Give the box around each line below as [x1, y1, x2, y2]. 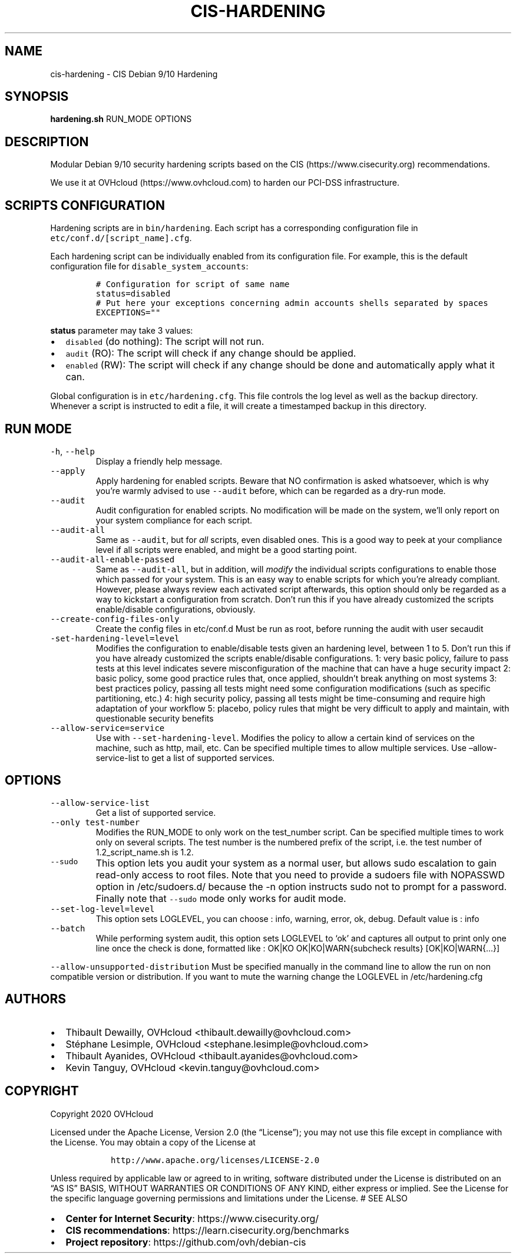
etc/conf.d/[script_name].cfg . [50, 233, 192, 243]
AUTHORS [5, 992, 67, 1007]
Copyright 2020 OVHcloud [50, 1108, 153, 1119]
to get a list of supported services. [141, 752, 275, 763]
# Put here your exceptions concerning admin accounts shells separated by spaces [95, 298, 488, 308]
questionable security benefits [95, 713, 214, 723]
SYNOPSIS [5, 89, 69, 104]
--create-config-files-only [50, 614, 180, 624]
